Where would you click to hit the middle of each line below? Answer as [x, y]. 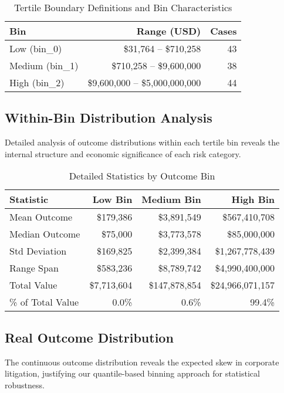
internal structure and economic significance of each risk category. [123, 153]
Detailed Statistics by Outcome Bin [142, 176]
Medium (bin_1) [44, 65]
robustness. [25, 384]
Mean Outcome [41, 217]
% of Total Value [44, 302]
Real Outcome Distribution [89, 337]
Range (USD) [169, 31]
